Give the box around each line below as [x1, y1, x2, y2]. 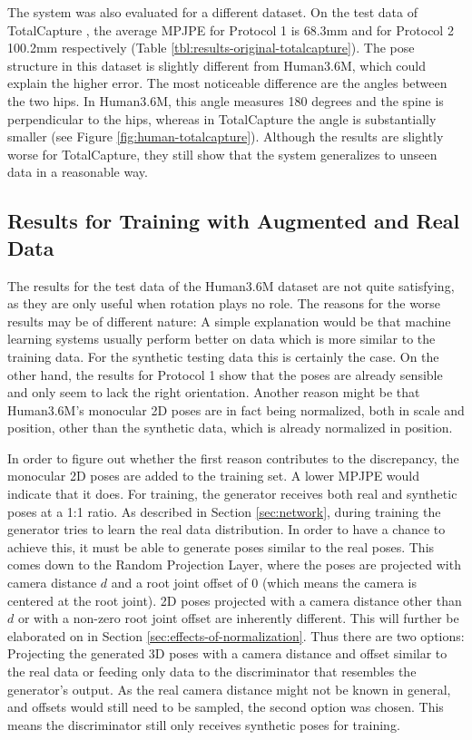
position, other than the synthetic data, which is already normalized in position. [7, 418, 453, 437]
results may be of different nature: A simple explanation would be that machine [7, 311, 451, 330]
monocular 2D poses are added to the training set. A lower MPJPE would [7, 466, 420, 485]
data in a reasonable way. [7, 162, 148, 181]
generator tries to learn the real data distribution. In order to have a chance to [7, 520, 446, 539]
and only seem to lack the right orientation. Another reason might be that [7, 383, 420, 402]
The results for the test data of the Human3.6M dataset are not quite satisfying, [7, 276, 455, 295]
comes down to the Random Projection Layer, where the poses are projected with [7, 555, 461, 574]
